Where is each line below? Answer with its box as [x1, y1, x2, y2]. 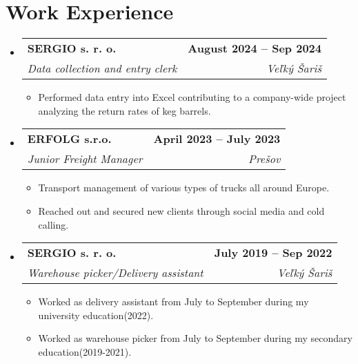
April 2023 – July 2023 [153, 131, 281, 147]
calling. [38, 217, 69, 231]
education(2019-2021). [38, 344, 132, 358]
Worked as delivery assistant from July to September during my [38, 294, 309, 309]
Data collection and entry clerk [27, 60, 177, 77]
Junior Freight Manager [27, 151, 143, 167]
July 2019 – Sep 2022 [214, 245, 332, 261]
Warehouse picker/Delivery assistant [27, 265, 203, 281]
